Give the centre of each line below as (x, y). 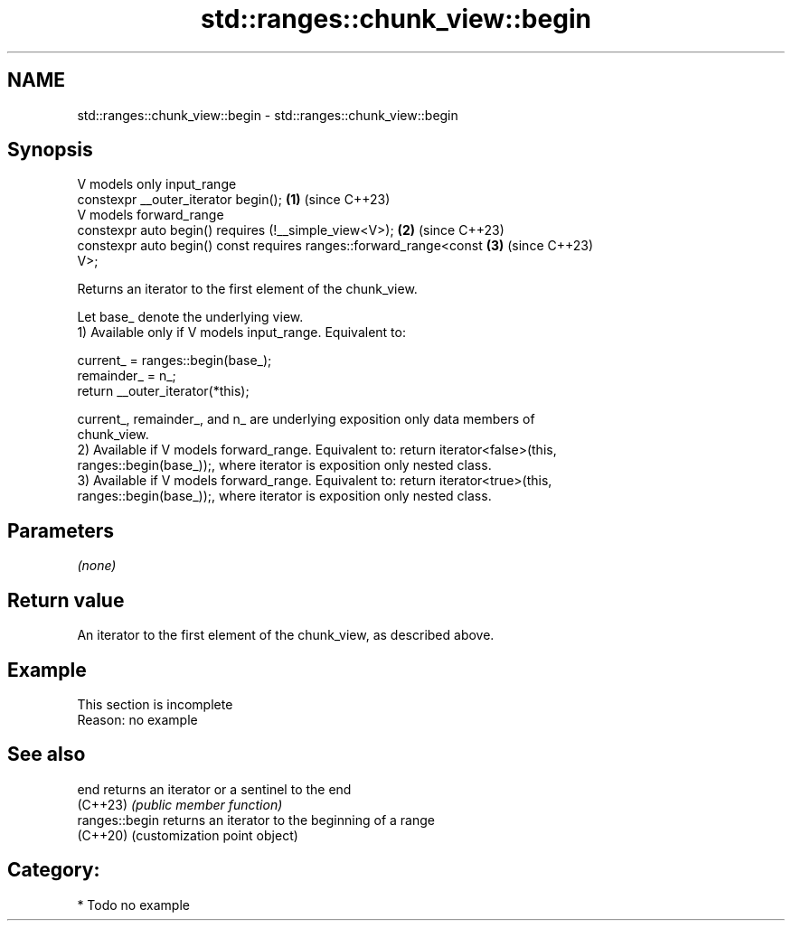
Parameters (61, 530)
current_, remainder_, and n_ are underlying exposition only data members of (306, 419)
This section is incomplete (155, 704)
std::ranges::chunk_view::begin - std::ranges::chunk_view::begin (268, 115)
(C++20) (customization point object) (188, 835)
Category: (54, 870)
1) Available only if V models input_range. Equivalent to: (241, 333)
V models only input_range (157, 184)
